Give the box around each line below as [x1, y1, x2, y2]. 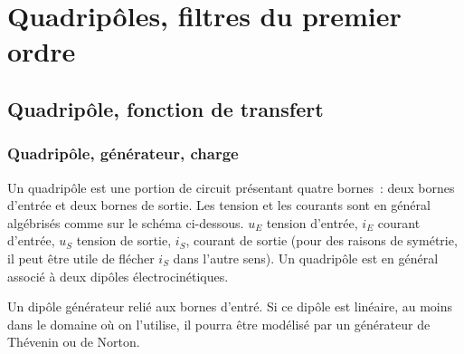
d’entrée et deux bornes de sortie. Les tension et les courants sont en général [7, 196, 431, 215]
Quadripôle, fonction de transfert [7, 94, 324, 122]
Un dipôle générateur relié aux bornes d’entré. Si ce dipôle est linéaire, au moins [7, 297, 453, 316]
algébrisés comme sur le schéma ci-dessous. [7, 213, 244, 232]
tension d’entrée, [266, 213, 358, 232]
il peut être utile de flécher [7, 248, 155, 267]
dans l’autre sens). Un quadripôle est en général [173, 248, 439, 267]
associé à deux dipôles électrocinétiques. [7, 266, 229, 285]
